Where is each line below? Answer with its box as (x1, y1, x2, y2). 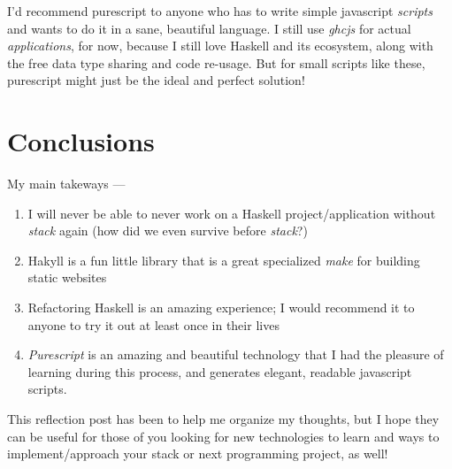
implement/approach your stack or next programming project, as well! (7, 444, 388, 463)
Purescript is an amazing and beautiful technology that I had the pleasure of (27, 345, 444, 364)
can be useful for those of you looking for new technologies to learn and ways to (7, 427, 440, 445)
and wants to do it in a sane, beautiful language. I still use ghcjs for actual (7, 19, 411, 37)
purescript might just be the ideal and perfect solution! (7, 71, 305, 89)
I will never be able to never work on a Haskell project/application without (27, 204, 436, 222)
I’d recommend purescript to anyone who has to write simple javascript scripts (7, 2, 433, 19)
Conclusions (7, 123, 155, 159)
